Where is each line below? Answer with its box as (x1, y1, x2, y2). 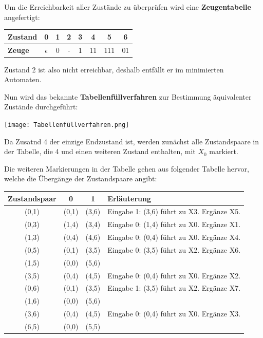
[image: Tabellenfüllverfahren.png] (4, 121, 129, 128)
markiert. (209, 146, 238, 157)
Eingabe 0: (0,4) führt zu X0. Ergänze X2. (107, 270, 241, 280)
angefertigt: (4, 11, 40, 22)
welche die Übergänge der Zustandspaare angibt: (4, 173, 157, 184)
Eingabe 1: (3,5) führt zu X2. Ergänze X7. (107, 283, 241, 293)
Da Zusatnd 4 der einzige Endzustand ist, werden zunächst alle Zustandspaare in (4, 136, 259, 146)
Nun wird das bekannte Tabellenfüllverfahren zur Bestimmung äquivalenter (4, 91, 252, 102)
